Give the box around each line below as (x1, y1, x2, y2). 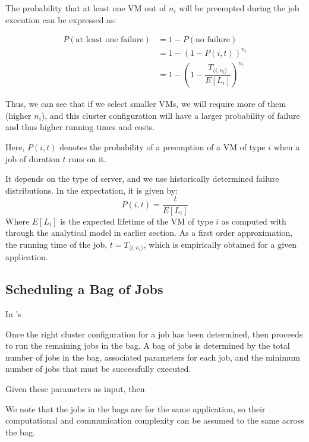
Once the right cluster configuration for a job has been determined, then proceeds (5, 327, 303, 340)
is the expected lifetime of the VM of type (60, 214, 213, 227)
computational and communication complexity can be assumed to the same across (5, 414, 304, 427)
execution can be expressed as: (5, 13, 116, 26)
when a (273, 141, 300, 153)
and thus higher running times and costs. (5, 121, 155, 133)
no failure (196, 36, 231, 45)
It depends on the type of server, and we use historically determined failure (5, 172, 279, 185)
